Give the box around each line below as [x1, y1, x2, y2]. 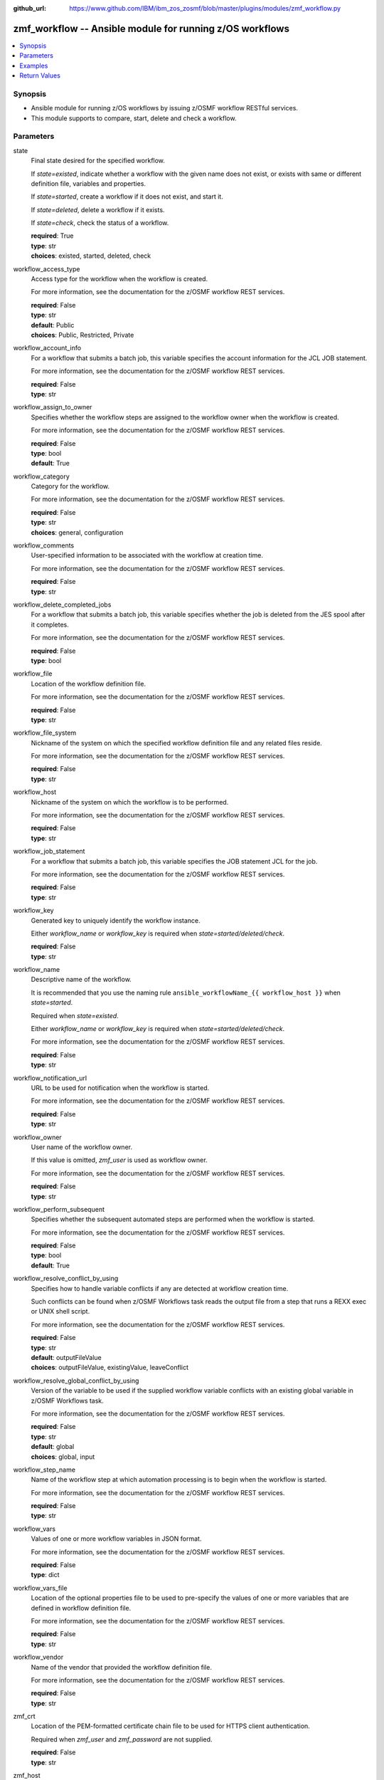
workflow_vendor [13, 1653, 64, 1662]
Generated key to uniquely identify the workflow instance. [31, 916, 201, 925]
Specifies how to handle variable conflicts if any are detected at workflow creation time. [31, 1284, 289, 1292]
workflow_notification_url [13, 1074, 87, 1082]
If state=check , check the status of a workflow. [31, 219, 169, 227]
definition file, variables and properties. [31, 179, 146, 188]
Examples [19, 61, 48, 70]
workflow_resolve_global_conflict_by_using [13, 1376, 139, 1385]
